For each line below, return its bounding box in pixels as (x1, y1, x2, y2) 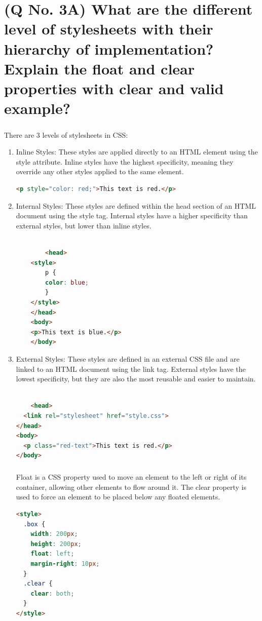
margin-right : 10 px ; (30, 560, 100, 568)
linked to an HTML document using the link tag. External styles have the (16, 363, 246, 374)
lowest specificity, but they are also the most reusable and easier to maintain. (16, 373, 256, 384)
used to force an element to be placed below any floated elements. (16, 491, 220, 502)
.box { (23, 520, 46, 528)
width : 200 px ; (30, 530, 78, 538)
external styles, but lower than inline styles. (16, 220, 152, 230)
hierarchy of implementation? (4, 38, 214, 59)
